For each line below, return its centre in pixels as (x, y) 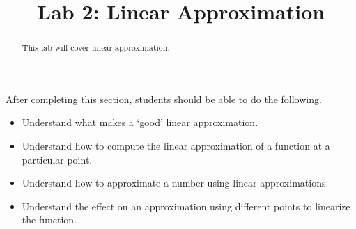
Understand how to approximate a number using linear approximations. (175, 183)
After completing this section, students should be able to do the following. (164, 98)
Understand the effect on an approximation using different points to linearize (186, 206)
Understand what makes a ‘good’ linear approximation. (140, 122)
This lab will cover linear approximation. (96, 48)
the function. (49, 220)
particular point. (57, 159)
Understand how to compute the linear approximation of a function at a (176, 146)
